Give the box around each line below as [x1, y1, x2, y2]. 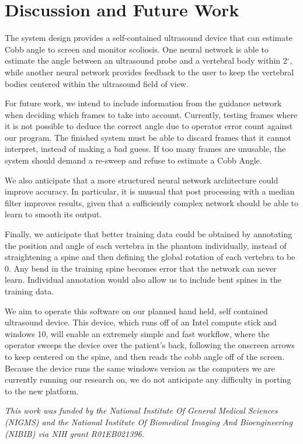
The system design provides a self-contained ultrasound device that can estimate [5, 32, 292, 44]
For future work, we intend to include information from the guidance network [5, 97, 282, 109]
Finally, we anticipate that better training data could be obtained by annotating [5, 228, 292, 240]
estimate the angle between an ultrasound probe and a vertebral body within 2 [5, 54, 287, 67]
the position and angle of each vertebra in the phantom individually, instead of [5, 239, 287, 251]
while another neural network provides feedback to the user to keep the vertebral [5, 65, 294, 78]
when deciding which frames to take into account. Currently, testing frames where [5, 108, 298, 120]
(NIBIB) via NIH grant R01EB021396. [5, 427, 144, 439]
